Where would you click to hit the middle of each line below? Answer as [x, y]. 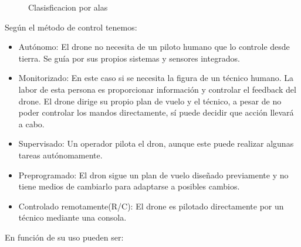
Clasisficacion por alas [68, 7]
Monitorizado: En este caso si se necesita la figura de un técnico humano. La [156, 78]
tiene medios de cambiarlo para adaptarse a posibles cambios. [129, 186]
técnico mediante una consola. [72, 217]
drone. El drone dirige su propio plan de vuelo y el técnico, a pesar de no [150, 101]
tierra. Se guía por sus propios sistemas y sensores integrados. [129, 58]
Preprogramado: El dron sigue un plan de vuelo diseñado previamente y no [153, 175]
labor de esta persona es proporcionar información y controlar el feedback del [157, 89]
